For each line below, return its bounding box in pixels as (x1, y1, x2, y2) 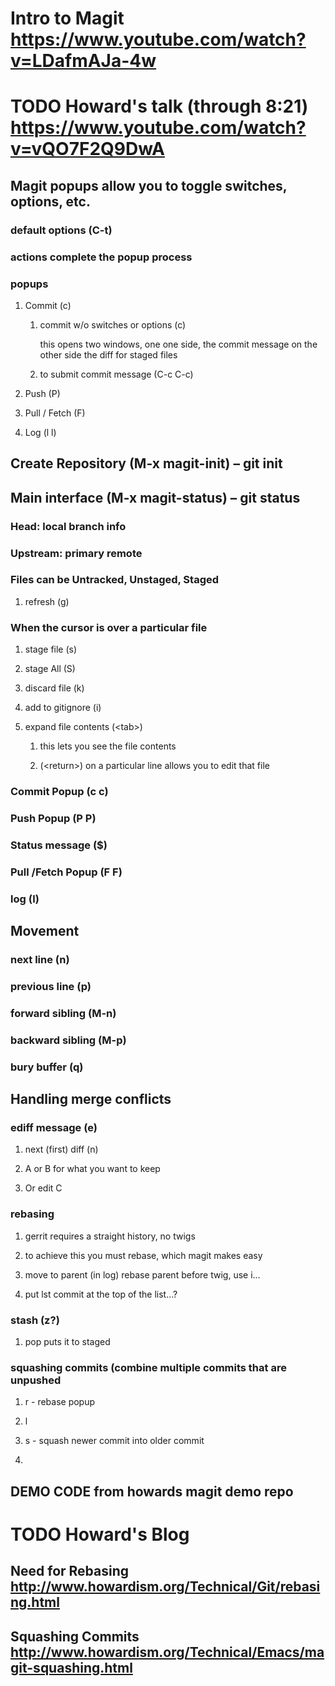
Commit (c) (24, 299, 72, 311)
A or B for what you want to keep (24, 1163, 161, 1175)
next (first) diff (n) (24, 1143, 99, 1156)
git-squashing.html (10, 1659, 133, 1676)
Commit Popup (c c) (10, 785, 109, 799)
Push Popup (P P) (10, 811, 97, 825)
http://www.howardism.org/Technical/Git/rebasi (10, 1578, 321, 1596)
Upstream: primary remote (10, 546, 143, 560)
